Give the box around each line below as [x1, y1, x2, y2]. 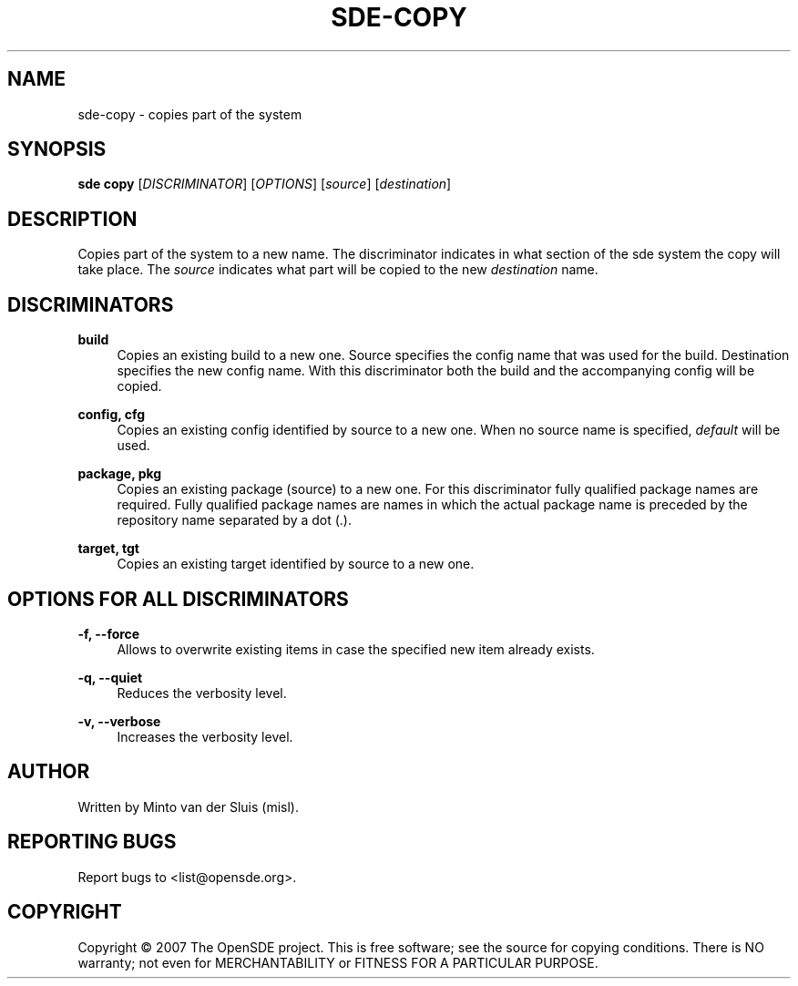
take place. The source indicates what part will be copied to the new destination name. [77, 262, 598, 278]
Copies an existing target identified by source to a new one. [117, 556, 475, 572]
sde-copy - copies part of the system [77, 106, 302, 122]
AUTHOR [7, 760, 90, 784]
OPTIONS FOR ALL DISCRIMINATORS [7, 587, 349, 611]
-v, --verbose [77, 713, 161, 729]
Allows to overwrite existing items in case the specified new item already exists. [117, 641, 595, 657]
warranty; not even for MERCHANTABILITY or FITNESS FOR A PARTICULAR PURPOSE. [77, 954, 598, 971]
